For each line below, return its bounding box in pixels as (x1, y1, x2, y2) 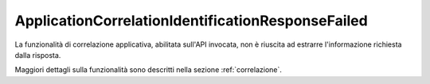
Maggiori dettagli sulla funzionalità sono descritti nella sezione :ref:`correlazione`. (14, 65, 283, 74)
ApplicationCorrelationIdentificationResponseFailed (14, 12, 368, 29)
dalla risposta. (14, 50, 61, 59)
